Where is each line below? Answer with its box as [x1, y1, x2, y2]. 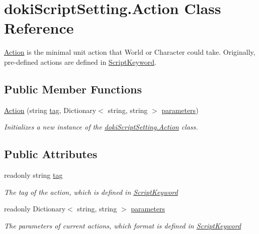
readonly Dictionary [4, 203, 66, 214]
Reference [4, 18, 74, 38]
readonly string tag [4, 170, 63, 180]
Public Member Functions [4, 81, 142, 96]
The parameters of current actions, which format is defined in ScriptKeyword [4, 220, 241, 230]
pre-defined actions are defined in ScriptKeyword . [4, 56, 156, 67]
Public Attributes [4, 146, 98, 162]
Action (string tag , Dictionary [4, 104, 97, 115]
